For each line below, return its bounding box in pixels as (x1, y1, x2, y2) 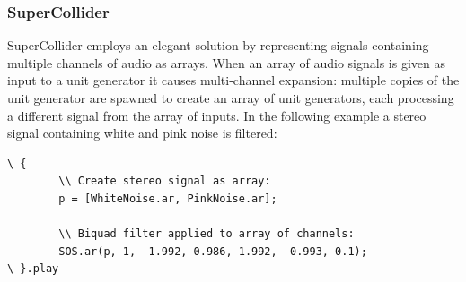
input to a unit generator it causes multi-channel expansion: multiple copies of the (7, 71, 460, 90)
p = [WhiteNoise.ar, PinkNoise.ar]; (58, 192, 277, 205)
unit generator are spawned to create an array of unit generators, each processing (7, 89, 454, 107)
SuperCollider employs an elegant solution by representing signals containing (7, 36, 429, 55)
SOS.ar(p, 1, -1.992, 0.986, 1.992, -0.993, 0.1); (58, 244, 367, 258)
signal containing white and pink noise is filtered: (7, 124, 277, 142)
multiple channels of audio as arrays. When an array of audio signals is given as (7, 53, 445, 72)
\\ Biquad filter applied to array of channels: (58, 227, 355, 241)
